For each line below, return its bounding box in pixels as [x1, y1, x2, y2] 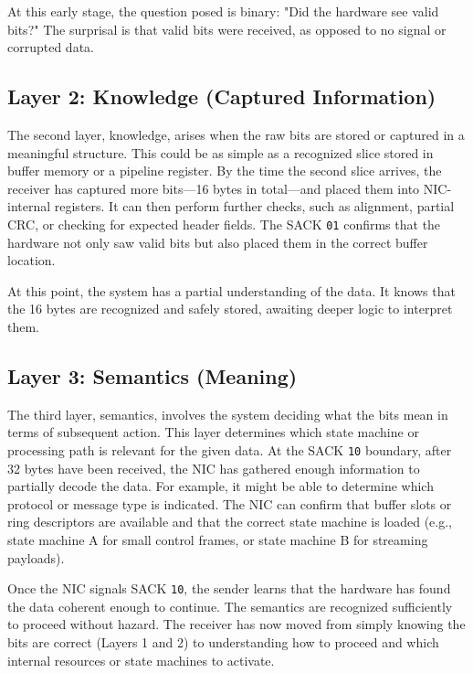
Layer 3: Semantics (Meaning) [7, 361, 298, 390]
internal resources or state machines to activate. [7, 650, 275, 669]
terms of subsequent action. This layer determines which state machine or [7, 422, 419, 442]
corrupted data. [7, 37, 94, 57]
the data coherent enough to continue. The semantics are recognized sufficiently [7, 596, 453, 615]
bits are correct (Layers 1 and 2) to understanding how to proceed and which [7, 633, 439, 652]
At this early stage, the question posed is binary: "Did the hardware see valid [7, 2, 439, 20]
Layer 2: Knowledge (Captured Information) [7, 82, 436, 111]
